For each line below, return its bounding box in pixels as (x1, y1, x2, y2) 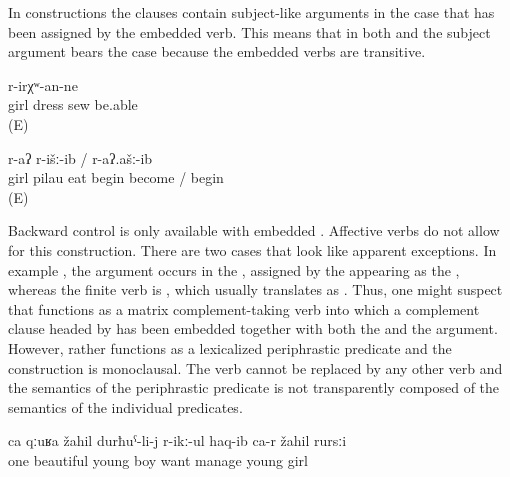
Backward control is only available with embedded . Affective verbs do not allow (8, 220, 500, 241)
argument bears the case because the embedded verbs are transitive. (8, 41, 426, 62)
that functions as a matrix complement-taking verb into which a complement (8, 298, 480, 319)
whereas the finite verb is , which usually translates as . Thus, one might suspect (8, 279, 503, 300)
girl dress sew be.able (8, 94, 138, 115)
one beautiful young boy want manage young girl (8, 449, 308, 470)
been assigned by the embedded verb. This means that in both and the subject (8, 21, 491, 42)
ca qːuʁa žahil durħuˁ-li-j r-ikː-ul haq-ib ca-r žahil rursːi (8, 430, 347, 451)
